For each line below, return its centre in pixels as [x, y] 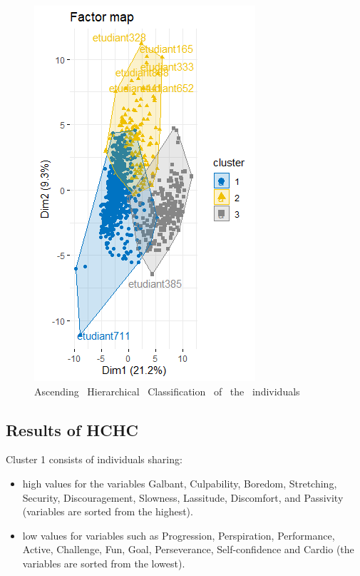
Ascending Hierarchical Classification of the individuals [167, 391]
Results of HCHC [72, 429]
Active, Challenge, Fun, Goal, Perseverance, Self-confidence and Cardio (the [188, 549]
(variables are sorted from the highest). [108, 511]
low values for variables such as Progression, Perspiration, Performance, [179, 535]
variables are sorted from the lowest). [104, 563]
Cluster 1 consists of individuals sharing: [94, 459]
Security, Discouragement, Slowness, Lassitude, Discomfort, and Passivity [183, 497]
